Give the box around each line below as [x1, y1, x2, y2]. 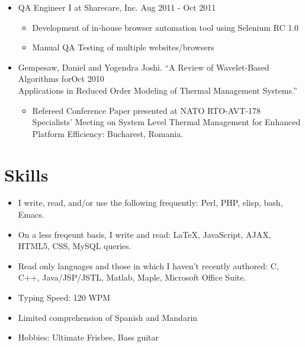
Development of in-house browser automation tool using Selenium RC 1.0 [32, 21, 299, 33]
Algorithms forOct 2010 [18, 72, 104, 85]
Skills [4, 162, 49, 186]
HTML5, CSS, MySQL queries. [18, 240, 131, 252]
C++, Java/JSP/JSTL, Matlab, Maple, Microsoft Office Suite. [18, 271, 246, 284]
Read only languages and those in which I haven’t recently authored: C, [18, 259, 279, 272]
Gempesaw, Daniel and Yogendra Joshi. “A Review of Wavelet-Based [18, 61, 269, 73]
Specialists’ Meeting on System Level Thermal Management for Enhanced [32, 116, 301, 128]
